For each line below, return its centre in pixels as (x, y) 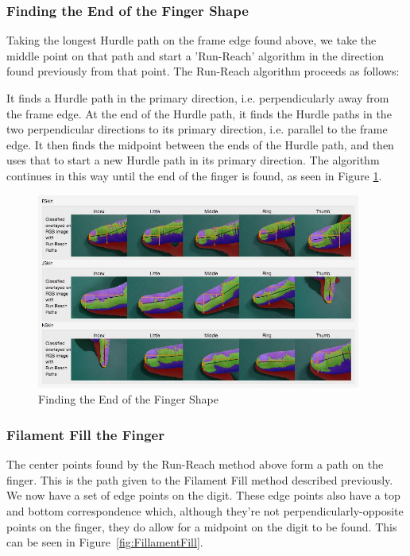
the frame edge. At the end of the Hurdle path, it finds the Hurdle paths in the (199, 113)
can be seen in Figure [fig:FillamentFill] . (105, 542)
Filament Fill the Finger (85, 434)
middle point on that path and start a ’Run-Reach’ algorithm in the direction (195, 55)
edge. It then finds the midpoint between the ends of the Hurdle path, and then (200, 144)
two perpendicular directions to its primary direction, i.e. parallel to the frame (197, 129)
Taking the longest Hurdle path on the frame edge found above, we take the (191, 40)
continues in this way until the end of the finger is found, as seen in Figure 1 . (194, 175)
